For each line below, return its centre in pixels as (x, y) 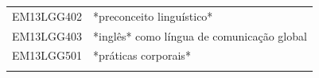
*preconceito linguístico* (153, 16)
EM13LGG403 (47, 35)
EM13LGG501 (47, 55)
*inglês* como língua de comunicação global (200, 35)
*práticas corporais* (142, 55)
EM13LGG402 (47, 16)
